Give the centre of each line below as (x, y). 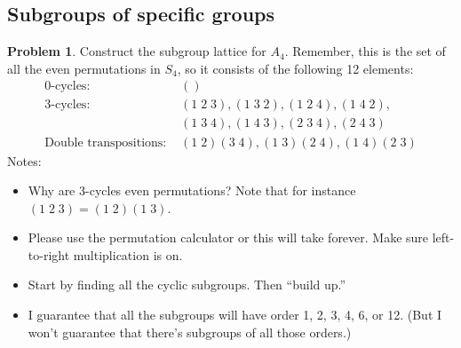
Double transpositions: (106, 142)
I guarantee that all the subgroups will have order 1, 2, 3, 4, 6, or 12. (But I (235, 315)
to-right (49, 254)
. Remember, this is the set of (365, 51)
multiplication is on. (128, 254)
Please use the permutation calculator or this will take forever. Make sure (228, 237)
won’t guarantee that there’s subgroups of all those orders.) (190, 332)
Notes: (24, 160)
